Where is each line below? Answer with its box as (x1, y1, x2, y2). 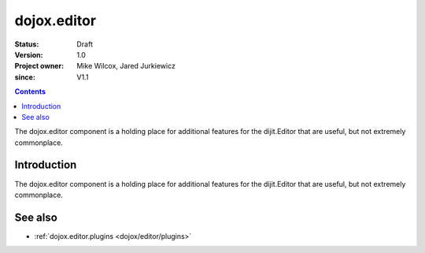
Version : (14, 50, 43, 59)
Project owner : (14, 61, 65, 71)
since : (14, 72, 35, 82)
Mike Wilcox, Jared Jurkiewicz (76, 61, 176, 71)
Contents (14, 87, 46, 96)
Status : (14, 39, 39, 49)
